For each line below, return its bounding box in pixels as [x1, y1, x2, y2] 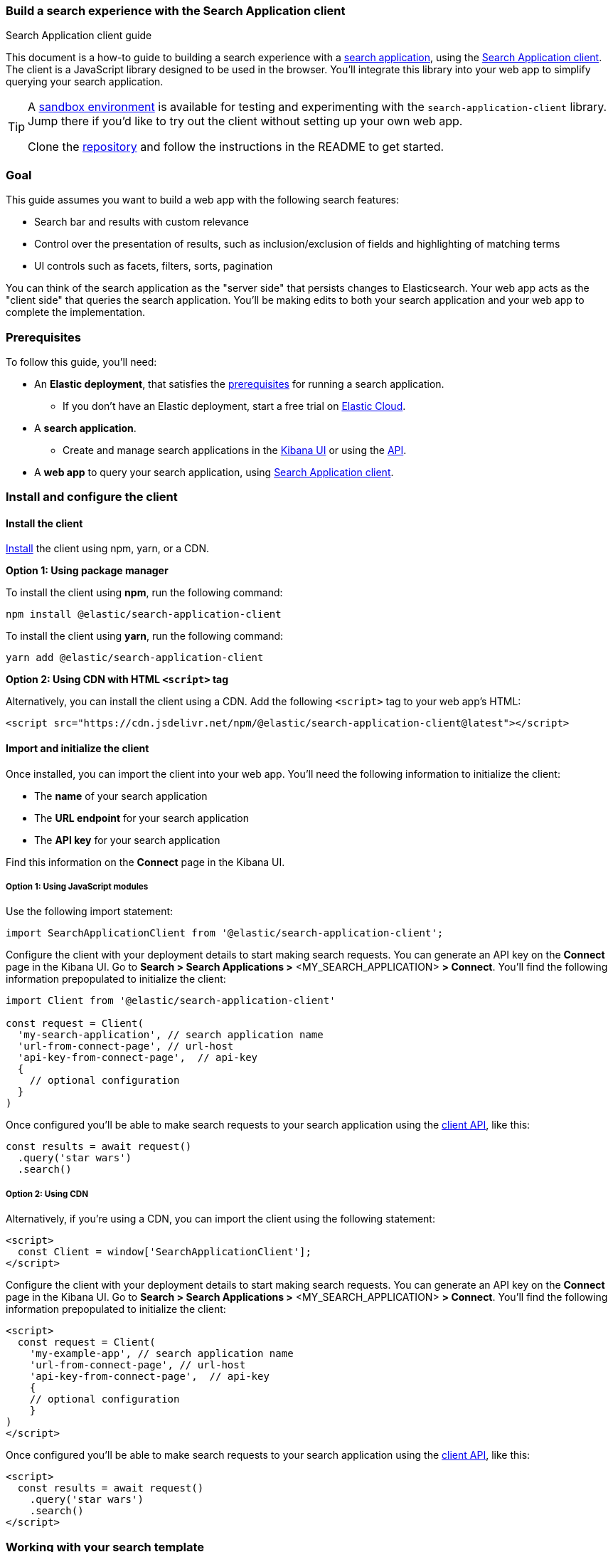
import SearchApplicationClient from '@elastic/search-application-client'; [6, 927, 444, 939]
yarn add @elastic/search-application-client [6, 652, 264, 664]
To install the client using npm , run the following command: [6, 586, 283, 599]
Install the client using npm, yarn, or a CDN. [6, 542, 209, 555]
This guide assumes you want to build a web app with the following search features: [6, 194, 400, 206]
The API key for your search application [34, 833, 220, 846]
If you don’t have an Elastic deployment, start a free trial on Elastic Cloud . [63, 399, 406, 412]
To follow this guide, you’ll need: [6, 355, 157, 368]
